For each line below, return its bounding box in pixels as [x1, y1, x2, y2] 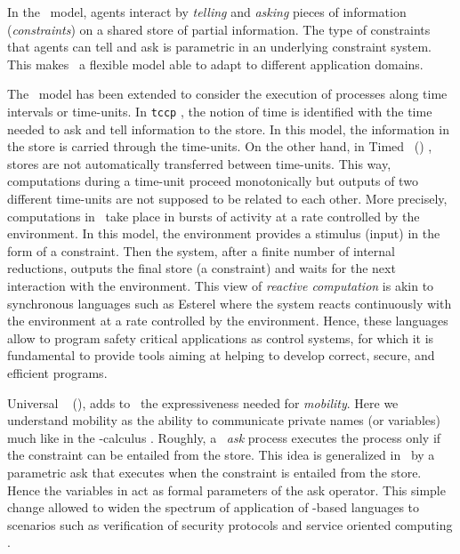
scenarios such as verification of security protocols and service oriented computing [7, 515, 453, 534]
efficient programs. [7, 363, 108, 381]
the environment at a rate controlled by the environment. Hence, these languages [7, 311, 448, 330]
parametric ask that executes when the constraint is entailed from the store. [7, 462, 422, 481]
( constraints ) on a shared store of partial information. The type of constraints [7, 20, 431, 38]
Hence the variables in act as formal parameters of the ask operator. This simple [7, 480, 446, 499]
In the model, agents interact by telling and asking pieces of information [7, 3, 407, 20]
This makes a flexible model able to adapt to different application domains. [7, 54, 424, 73]
